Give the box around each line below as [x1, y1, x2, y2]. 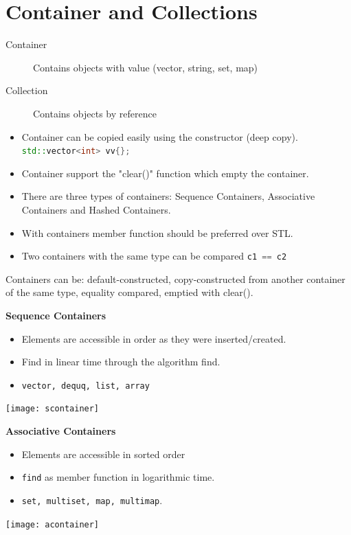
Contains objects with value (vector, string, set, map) [33, 60, 258, 74]
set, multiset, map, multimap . [21, 492, 163, 507]
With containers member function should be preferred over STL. [21, 225, 293, 240]
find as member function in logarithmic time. [21, 470, 215, 484]
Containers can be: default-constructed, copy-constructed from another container [5, 271, 346, 286]
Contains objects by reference [33, 106, 157, 120]
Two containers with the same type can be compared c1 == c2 [21, 249, 287, 263]
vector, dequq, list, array [21, 380, 150, 391]
